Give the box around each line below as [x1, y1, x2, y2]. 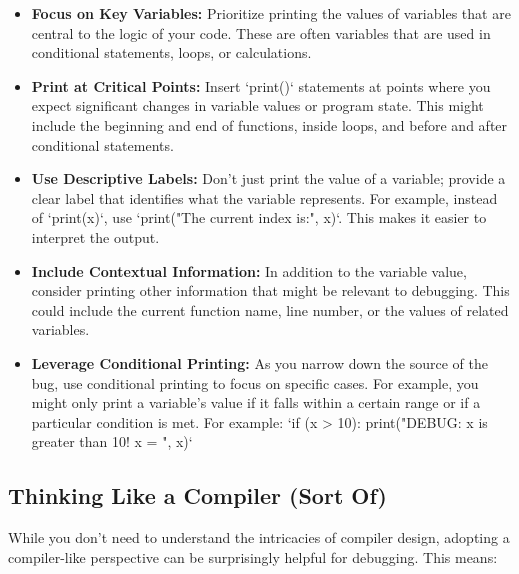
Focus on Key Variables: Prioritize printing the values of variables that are [31, 3, 511, 23]
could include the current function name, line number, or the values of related [31, 299, 509, 320]
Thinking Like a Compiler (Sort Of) [8, 480, 387, 511]
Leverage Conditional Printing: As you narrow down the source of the [31, 352, 489, 373]
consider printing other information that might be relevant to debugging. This [31, 280, 510, 301]
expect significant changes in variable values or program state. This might [31, 95, 484, 116]
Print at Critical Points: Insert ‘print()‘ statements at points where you [31, 75, 491, 96]
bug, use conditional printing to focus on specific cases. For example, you [31, 372, 479, 393]
